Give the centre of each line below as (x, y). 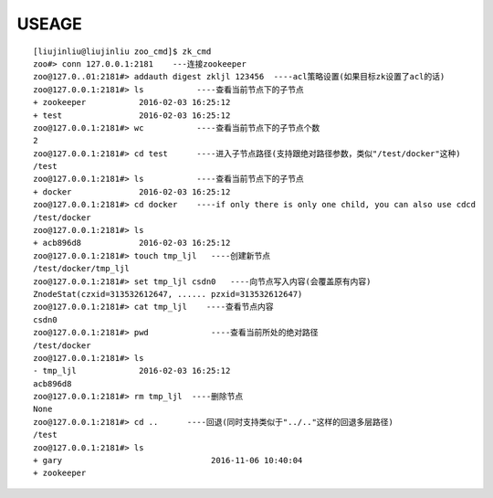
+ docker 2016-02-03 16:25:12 (132, 191)
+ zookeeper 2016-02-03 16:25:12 (132, 102)
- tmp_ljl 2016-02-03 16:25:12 (132, 371)
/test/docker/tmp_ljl (81, 269)
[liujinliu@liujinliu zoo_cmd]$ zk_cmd (122, 51)
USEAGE (49, 24)
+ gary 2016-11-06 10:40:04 (168, 461)
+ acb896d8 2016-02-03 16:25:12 (132, 243)
